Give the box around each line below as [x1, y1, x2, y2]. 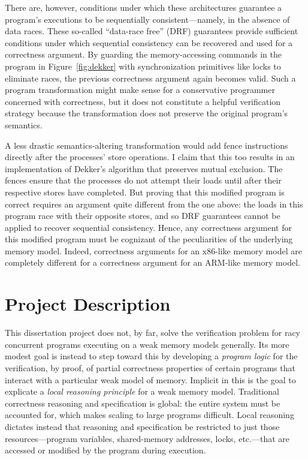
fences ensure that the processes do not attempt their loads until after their [5, 174, 282, 187]
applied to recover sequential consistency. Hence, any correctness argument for [5, 221, 292, 233]
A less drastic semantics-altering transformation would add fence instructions [5, 139, 288, 151]
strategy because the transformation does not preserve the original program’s [5, 107, 288, 119]
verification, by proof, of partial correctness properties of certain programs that [5, 361, 295, 374]
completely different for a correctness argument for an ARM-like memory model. [5, 256, 300, 269]
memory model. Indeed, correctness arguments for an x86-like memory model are [5, 244, 302, 257]
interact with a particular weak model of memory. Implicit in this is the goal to [5, 373, 296, 386]
